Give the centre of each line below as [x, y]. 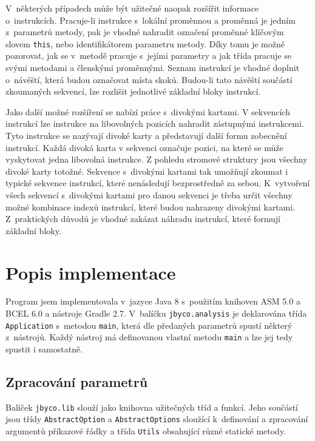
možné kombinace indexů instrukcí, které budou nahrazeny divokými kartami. [151, 207]
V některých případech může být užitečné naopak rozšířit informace [132, 8]
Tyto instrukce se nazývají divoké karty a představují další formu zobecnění [146, 135]
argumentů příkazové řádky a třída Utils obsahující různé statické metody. [146, 431]
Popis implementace [91, 272]
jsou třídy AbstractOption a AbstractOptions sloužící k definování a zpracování [157, 419]
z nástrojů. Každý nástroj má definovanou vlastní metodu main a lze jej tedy [149, 337]
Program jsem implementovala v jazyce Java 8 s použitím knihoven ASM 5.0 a [153, 301]
